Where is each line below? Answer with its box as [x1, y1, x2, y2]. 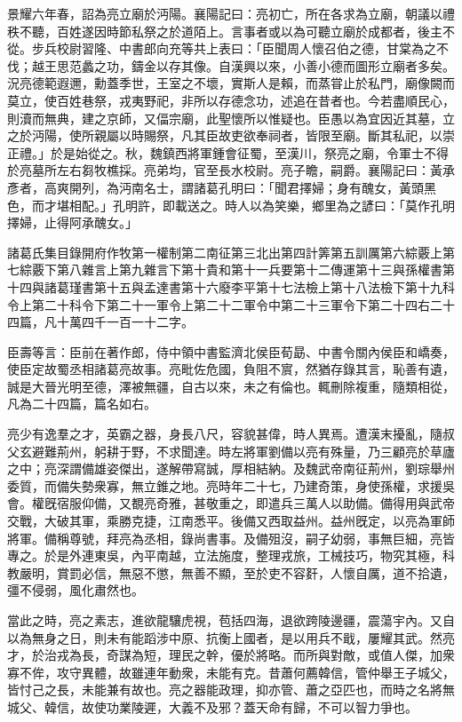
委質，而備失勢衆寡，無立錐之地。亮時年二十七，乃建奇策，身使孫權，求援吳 [7, 476, 455, 495]
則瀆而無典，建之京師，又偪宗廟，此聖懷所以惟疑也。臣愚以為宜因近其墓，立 [7, 108, 455, 127]
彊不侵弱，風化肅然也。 [7, 581, 144, 599]
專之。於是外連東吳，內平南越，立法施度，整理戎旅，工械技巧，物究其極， [7, 546, 442, 565]
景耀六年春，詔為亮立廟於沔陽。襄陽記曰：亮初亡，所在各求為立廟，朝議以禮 [7, 4, 455, 22]
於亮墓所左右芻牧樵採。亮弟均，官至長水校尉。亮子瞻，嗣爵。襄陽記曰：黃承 [7, 161, 455, 179]
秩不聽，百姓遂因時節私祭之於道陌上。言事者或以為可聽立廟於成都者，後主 [7, 21, 442, 40]
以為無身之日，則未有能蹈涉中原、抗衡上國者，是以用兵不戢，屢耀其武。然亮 [7, 628, 455, 647]
